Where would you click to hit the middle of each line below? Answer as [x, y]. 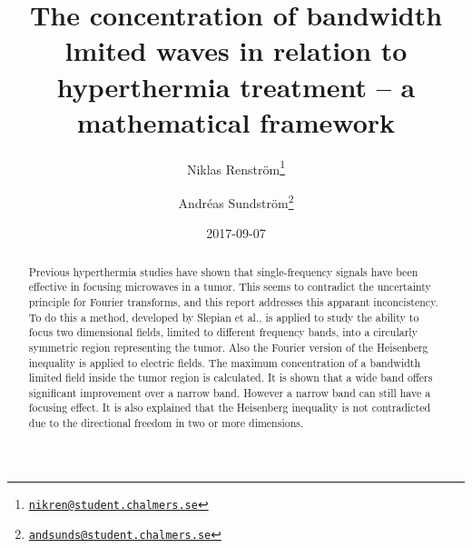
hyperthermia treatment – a [236, 86]
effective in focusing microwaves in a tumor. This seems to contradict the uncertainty [230, 287]
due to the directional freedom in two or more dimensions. [166, 423]
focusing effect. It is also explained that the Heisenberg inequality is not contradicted [230, 408]
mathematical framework [236, 121]
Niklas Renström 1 [236, 167]
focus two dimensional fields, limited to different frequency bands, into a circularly [223, 332]
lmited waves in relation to [236, 50]
